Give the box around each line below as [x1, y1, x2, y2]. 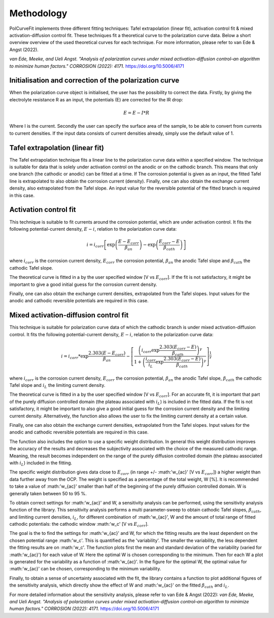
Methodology [9, 8, 67, 19]
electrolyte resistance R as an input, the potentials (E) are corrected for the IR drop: [9, 96, 184, 102]
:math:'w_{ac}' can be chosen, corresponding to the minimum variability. [9, 566, 161, 572]
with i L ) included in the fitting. [9, 459, 73, 467]
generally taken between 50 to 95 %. [9, 490, 87, 496]
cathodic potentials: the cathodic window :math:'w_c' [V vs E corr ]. [9, 521, 149, 528]
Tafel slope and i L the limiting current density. [9, 382, 106, 389]
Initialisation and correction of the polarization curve [9, 76, 180, 85]
